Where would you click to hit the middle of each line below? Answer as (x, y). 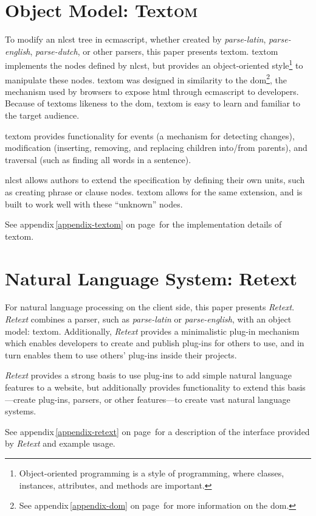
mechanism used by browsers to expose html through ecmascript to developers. (152, 91)
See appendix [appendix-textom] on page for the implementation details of (143, 224)
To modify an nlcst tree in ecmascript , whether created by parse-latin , (136, 39)
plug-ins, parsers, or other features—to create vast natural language (164, 399)
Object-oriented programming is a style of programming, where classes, (152, 473)
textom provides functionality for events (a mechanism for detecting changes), (150, 135)
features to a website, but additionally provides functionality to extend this (145, 387)
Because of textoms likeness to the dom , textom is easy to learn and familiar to (153, 103)
